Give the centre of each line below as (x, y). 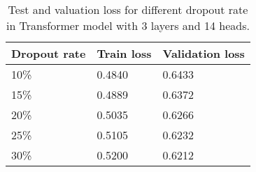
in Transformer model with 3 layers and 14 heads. (128, 25)
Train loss (124, 53)
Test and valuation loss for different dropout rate (128, 9)
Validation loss (204, 53)
